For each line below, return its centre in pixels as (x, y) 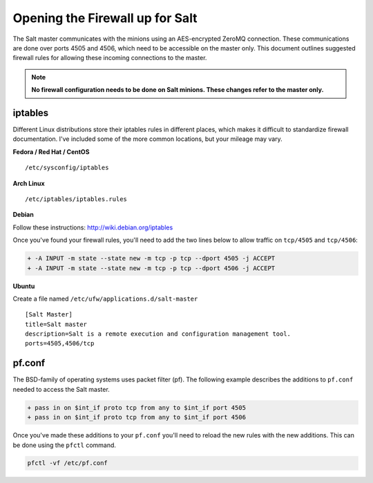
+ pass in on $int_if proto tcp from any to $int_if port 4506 (137, 417)
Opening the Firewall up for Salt (105, 18)
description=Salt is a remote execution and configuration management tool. (158, 334)
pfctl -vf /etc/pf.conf (68, 463)
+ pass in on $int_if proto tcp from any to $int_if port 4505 (137, 407)
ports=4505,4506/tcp (60, 343)
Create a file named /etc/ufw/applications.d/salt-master (105, 299)
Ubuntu (24, 286)
